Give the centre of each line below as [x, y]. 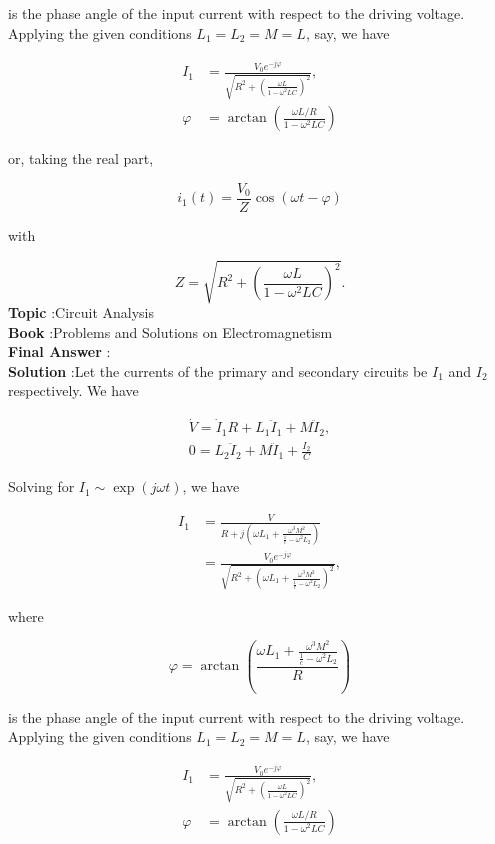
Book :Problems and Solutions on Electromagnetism [170, 331]
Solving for [41, 486]
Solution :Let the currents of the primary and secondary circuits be [218, 370]
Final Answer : [59, 351]
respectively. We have [73, 390]
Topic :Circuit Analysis [81, 312]
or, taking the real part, [81, 158]
